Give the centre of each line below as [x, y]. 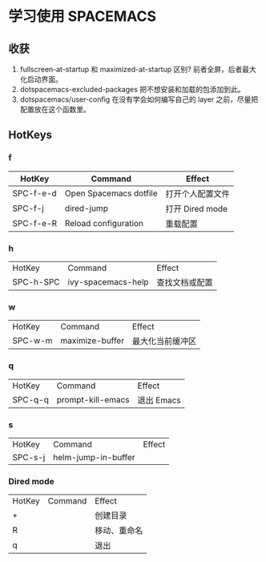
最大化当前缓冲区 [164, 342]
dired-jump [86, 208]
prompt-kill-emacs [93, 399]
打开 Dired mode [197, 208]
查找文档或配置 [185, 282]
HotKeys [30, 135]
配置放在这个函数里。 [55, 109]
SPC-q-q [31, 399]
